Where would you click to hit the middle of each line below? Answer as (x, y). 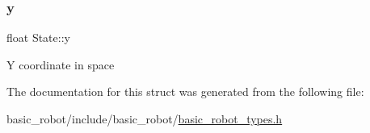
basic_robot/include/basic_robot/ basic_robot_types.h (145, 118)
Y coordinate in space (61, 64)
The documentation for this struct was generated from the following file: (185, 91)
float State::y (38, 37)
